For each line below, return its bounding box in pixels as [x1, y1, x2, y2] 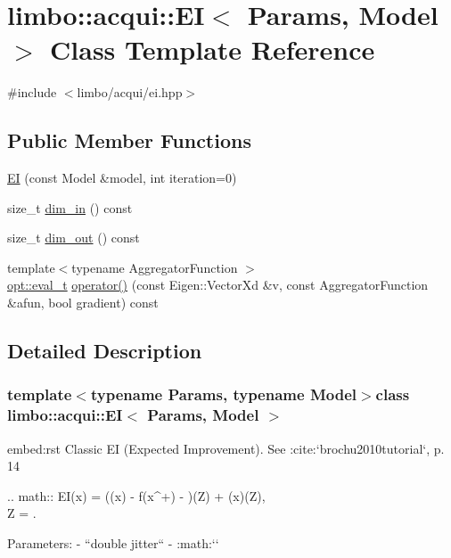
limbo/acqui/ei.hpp [77, 83, 183, 102]
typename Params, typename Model [90, 383, 357, 406]
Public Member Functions [7, 127, 251, 154]
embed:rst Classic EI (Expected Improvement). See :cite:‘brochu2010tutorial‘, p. [7, 439, 445, 457]
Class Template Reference [50, 31, 375, 68]
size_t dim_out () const [7, 228, 140, 247]
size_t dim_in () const [7, 198, 133, 217]
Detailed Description [7, 337, 202, 365]
